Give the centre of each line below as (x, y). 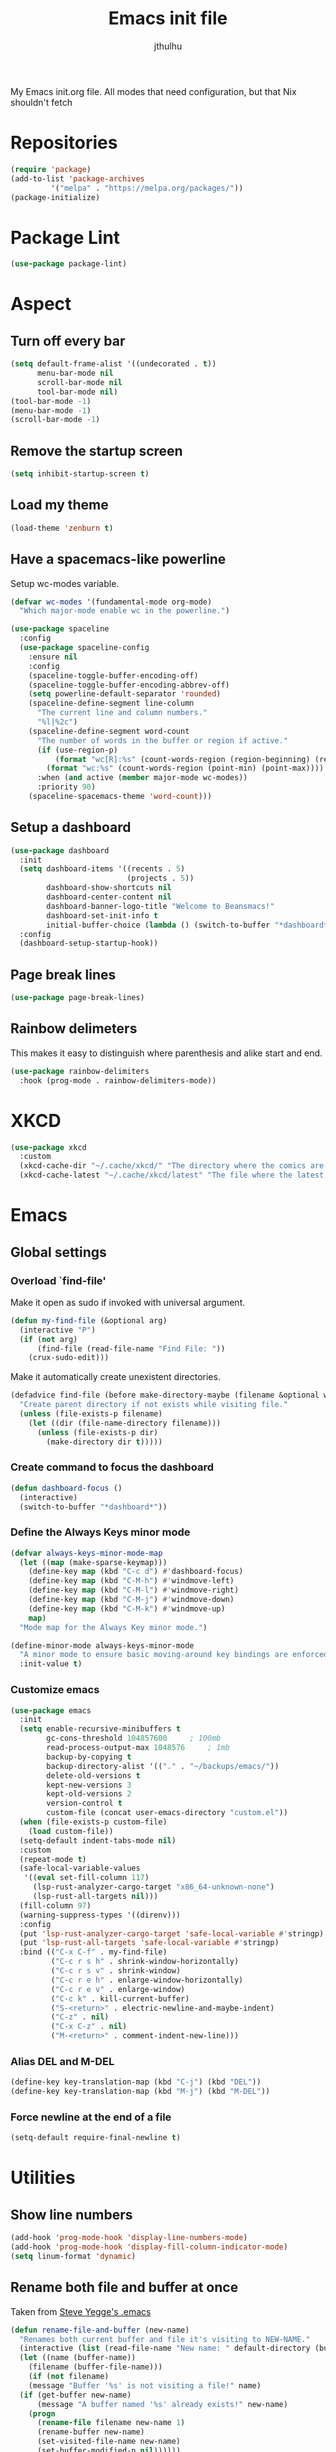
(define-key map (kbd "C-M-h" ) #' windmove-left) (131, 1581)
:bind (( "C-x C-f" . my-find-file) (93, 1952)
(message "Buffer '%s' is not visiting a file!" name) (145, 2385)
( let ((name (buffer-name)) (78, 2358)
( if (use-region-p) (77, 750)
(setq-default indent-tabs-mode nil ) (98, 1840)
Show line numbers (71, 2214)
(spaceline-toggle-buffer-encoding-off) (113, 675)
